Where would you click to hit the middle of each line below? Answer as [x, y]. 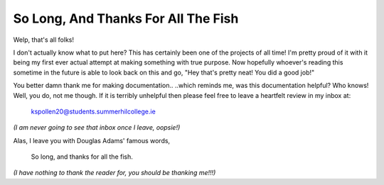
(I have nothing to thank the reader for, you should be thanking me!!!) [114, 173]
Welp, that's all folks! [44, 40]
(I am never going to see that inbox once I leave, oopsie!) [97, 128]
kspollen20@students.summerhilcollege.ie [93, 111]
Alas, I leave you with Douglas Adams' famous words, [92, 140]
